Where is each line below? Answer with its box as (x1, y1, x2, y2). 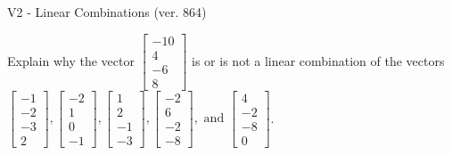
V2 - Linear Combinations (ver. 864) (7, 3, 207, 20)
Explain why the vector (7, 51, 135, 69)
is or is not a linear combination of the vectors (192, 51, 445, 69)
